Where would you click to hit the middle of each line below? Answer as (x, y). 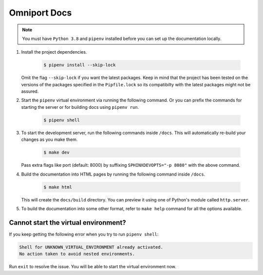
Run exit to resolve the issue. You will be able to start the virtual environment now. (93, 267)
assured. (30, 91)
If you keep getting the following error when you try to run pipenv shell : (84, 234)
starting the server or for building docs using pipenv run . (80, 107)
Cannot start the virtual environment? (67, 223)
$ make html (58, 187)
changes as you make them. (49, 139)
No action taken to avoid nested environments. (77, 254)
